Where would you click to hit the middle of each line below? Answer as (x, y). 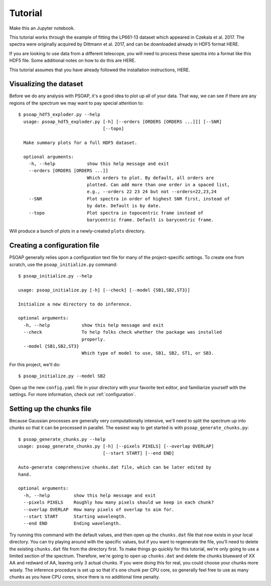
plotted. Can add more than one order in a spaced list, (159, 185)
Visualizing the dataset (46, 84)
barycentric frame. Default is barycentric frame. (151, 220)
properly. (94, 339)
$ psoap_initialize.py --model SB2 (62, 376)
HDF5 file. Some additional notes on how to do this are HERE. (73, 61)
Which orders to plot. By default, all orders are (151, 178)
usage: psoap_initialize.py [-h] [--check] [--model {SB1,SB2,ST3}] (104, 290)
